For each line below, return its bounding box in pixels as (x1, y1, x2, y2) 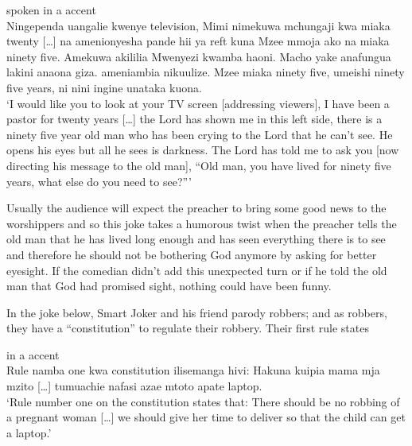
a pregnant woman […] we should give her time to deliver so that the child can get (6, 409, 406, 425)
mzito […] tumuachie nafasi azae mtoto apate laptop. (6, 378, 262, 394)
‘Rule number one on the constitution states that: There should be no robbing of (6, 393, 400, 409)
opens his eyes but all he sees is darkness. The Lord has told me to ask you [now (6, 142, 399, 158)
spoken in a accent (6, 2, 96, 17)
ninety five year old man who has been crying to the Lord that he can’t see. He (6, 126, 393, 142)
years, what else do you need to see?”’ (6, 173, 192, 189)
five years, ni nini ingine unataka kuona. (6, 79, 202, 95)
